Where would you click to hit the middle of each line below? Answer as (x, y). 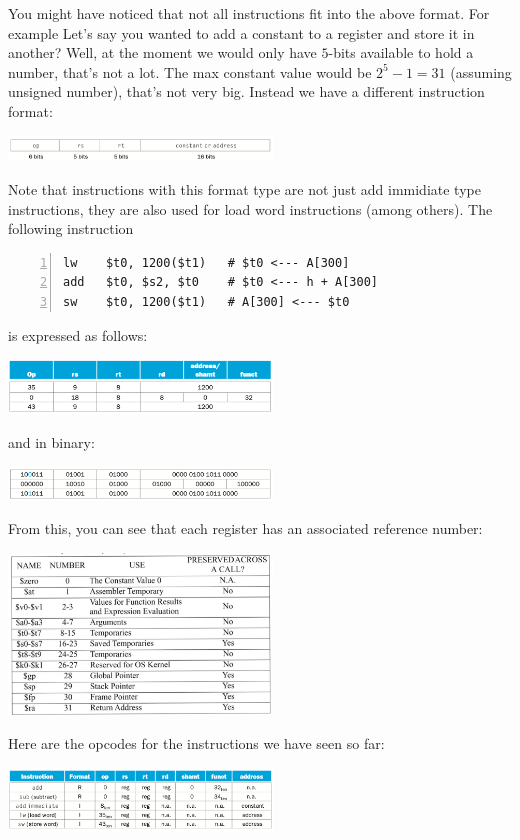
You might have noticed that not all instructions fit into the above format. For (249, 13)
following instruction (71, 228)
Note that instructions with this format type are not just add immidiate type (244, 188)
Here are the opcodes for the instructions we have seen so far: (196, 743)
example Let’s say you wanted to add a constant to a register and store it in (241, 32)
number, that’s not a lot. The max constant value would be (190, 71)
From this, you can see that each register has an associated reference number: (245, 528)
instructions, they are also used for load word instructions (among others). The (250, 208)
